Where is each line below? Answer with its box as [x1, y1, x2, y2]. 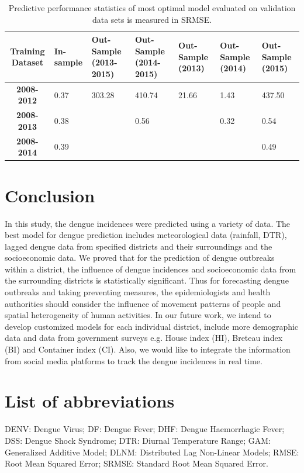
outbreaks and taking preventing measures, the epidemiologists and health [5, 286, 271, 298]
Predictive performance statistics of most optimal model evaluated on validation [8, 2, 296, 13]
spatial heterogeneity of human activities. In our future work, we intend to [5, 309, 271, 321]
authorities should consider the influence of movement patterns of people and [5, 297, 281, 309]
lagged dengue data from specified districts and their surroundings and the [5, 240, 272, 252]
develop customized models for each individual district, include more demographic [5, 320, 299, 332]
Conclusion [5, 183, 95, 207]
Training [10, 44, 45, 57]
